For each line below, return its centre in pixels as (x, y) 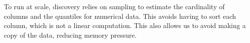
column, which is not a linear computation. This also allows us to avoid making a (125, 25)
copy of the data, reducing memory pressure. (70, 35)
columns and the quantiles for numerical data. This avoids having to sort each (120, 16)
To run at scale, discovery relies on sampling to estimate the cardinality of (114, 6)
